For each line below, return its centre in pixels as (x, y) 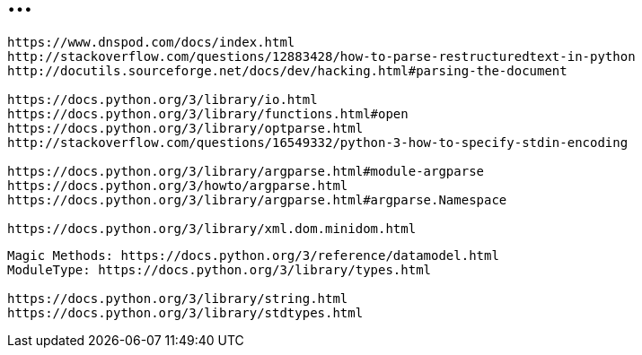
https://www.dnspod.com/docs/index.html (151, 42)
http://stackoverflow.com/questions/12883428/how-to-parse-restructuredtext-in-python (321, 56)
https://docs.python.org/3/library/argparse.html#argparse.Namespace (257, 199)
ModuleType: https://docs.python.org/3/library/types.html (220, 269)
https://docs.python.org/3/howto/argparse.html (178, 185)
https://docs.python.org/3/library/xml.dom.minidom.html (212, 228)
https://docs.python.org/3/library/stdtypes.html (185, 312)
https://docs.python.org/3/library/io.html (163, 99)
